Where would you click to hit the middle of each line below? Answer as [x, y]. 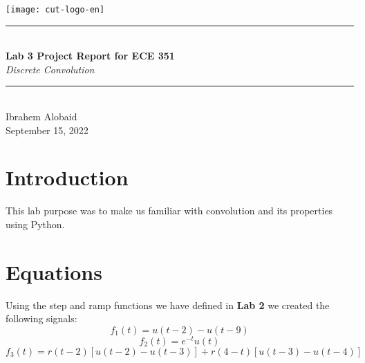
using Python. [35, 224]
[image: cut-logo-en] [55, 10]
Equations [54, 271]
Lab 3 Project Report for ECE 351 [90, 56]
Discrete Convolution [50, 69]
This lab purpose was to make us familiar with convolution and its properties [169, 211]
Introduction [67, 177]
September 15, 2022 [47, 130]
